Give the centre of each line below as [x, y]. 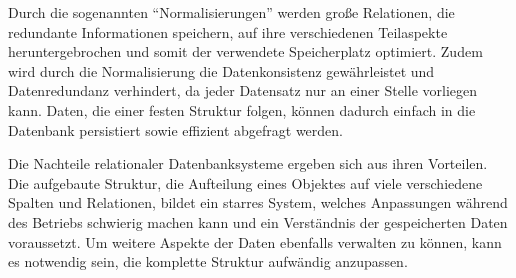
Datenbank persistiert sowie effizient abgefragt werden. [176, 129]
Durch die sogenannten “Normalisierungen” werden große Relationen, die [231, 12]
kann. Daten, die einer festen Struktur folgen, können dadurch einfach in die [242, 109]
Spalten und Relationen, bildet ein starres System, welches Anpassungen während [258, 202]
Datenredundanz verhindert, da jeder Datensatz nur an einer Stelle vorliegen [242, 90]
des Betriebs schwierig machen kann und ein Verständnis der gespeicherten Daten [258, 221]
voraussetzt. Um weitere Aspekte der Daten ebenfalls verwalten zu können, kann [255, 241]
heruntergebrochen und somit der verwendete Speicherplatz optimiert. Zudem [245, 51]
